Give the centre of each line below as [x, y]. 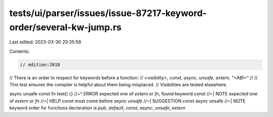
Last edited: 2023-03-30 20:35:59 [45, 42]
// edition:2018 [40, 65]
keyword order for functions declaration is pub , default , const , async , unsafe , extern [97, 108]
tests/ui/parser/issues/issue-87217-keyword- [108, 13]
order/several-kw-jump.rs [65, 27]
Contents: [19, 51]
